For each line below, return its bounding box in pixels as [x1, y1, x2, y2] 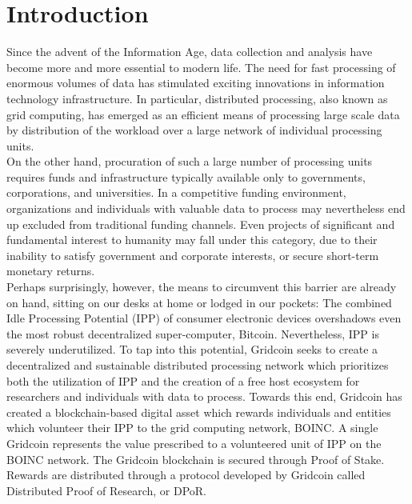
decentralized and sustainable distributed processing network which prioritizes [6, 357, 389, 373]
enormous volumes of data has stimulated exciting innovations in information [6, 74, 385, 91]
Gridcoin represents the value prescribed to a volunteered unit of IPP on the [6, 434, 382, 451]
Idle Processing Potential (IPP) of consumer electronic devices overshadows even [6, 310, 402, 326]
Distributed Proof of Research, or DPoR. [6, 482, 206, 498]
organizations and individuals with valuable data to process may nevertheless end [6, 200, 406, 217]
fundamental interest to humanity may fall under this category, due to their [6, 231, 378, 248]
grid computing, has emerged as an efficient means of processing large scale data [6, 106, 400, 122]
